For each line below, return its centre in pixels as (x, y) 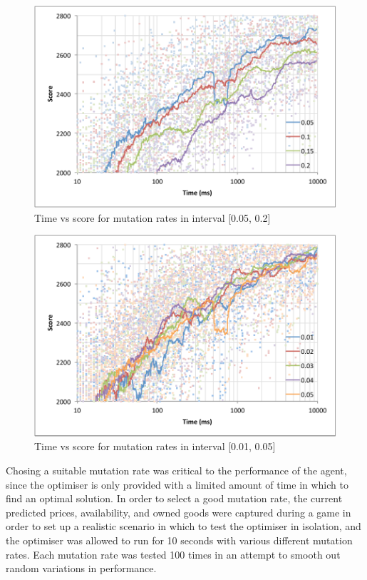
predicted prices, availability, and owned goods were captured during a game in (179, 512)
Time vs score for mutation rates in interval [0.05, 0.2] (153, 217)
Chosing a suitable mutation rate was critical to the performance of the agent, (176, 470)
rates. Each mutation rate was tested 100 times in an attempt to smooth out (173, 554)
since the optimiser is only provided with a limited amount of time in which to (177, 484)
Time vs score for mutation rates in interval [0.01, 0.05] (155, 446)
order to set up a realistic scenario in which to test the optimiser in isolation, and (183, 526)
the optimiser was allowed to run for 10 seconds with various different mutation (179, 540)
